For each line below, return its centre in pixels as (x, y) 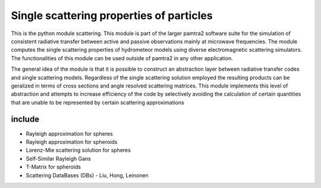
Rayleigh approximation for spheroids (72, 142)
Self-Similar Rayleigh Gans (59, 158)
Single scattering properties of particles (112, 15)
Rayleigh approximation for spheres (69, 133)
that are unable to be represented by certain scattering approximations (97, 102)
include (25, 119)
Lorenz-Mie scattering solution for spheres (78, 150)
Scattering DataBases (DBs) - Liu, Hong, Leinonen (87, 175)
